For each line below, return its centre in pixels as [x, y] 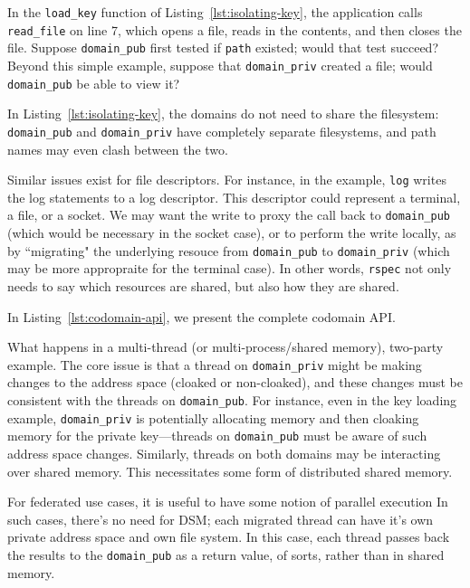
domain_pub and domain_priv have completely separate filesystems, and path [222, 131]
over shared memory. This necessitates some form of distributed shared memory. [230, 471]
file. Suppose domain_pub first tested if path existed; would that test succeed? [223, 47]
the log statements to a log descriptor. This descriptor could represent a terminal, [234, 197]
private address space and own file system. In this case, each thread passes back [229, 537]
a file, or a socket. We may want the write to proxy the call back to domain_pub [229, 215]
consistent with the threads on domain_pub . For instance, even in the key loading [232, 399]
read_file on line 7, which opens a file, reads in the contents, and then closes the [235, 29]
